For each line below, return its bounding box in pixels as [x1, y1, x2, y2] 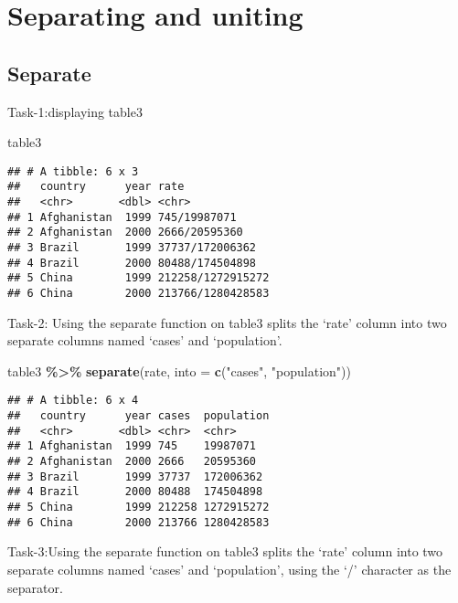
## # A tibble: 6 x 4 [7, 394, 139, 407]
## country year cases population [7, 409, 270, 423]
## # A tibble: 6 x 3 [7, 164, 139, 178]
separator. [7, 577, 63, 597]
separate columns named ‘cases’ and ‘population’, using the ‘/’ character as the [7, 559, 452, 578]
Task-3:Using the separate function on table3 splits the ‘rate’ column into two [7, 542, 443, 561]
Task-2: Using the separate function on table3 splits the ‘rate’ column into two [7, 312, 447, 332]
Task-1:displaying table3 [7, 101, 143, 121]
